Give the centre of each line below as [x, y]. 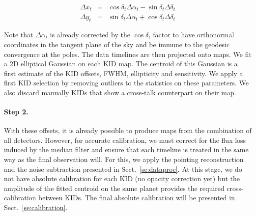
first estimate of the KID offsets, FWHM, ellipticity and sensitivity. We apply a [124, 73]
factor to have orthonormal [194, 35]
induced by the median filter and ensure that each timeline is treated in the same [126, 149]
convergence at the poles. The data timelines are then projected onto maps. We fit [128, 54]
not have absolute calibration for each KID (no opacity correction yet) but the [122, 178]
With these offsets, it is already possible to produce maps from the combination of [128, 130]
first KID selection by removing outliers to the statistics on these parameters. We [126, 83]
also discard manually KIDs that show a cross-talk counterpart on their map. [120, 92]
